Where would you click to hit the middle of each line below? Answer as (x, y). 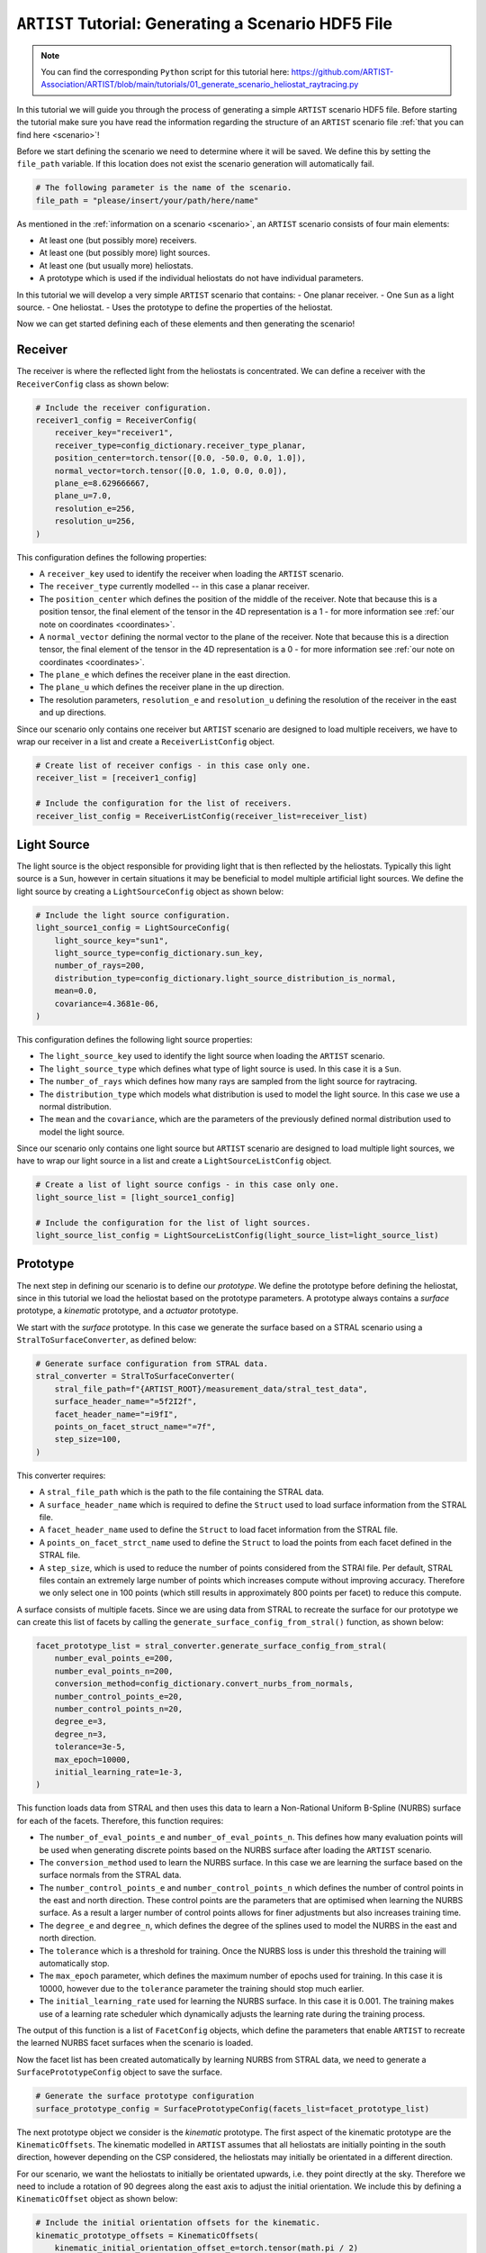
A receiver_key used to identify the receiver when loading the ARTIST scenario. (191, 573)
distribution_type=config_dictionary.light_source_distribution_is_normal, (225, 978)
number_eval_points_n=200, (114, 1671)
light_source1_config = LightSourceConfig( (133, 928)
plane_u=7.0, (83, 496)
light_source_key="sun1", (112, 940)
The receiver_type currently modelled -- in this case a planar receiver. (175, 587)
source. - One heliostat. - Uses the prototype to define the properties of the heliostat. (175, 307)
